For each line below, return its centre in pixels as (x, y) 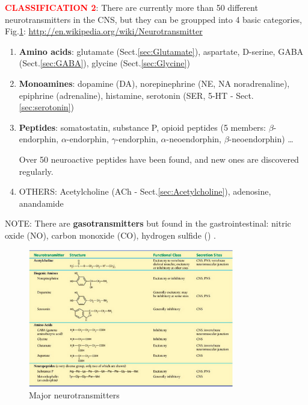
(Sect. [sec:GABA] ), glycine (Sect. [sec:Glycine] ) (104, 63)
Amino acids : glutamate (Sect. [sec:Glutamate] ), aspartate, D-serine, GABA (161, 51)
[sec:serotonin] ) (46, 107)
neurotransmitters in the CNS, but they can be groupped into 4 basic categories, (154, 19)
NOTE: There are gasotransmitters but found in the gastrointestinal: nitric (148, 223)
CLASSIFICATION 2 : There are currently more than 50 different (131, 7)
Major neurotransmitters (74, 394)
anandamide (41, 203)
